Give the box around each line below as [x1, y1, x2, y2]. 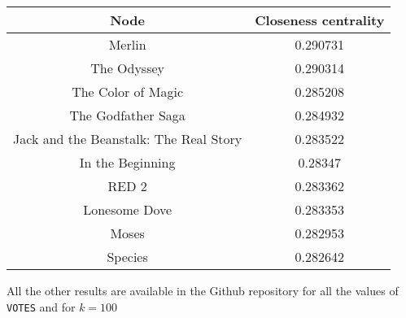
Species [107, 247, 148, 266]
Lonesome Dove [83, 200, 172, 219]
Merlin [108, 35, 146, 54]
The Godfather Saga [69, 106, 186, 124]
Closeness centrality [255, 11, 385, 29]
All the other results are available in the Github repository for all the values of [7, 282, 399, 298]
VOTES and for [7, 298, 76, 315]
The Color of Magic [72, 82, 184, 101]
